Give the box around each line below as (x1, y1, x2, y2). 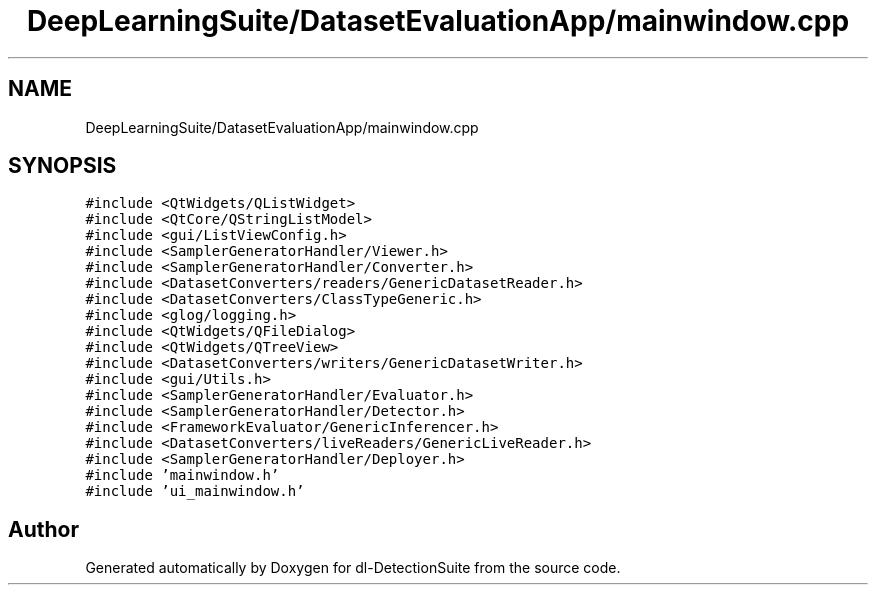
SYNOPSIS (8, 153, 117, 179)
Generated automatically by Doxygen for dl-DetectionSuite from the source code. (85, 559, 621, 577)
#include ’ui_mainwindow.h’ (85, 483, 305, 500)
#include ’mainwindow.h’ (85, 467, 280, 484)
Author (8, 516, 79, 542)
